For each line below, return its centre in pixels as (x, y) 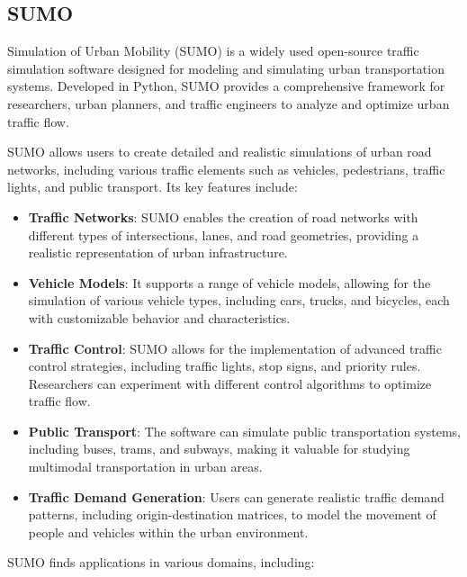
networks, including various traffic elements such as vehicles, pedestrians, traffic (226, 169)
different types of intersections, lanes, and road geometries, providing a (224, 234)
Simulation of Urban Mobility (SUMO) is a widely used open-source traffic (213, 51)
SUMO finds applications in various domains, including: (161, 562)
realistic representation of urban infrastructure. (158, 252)
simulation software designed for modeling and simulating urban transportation (226, 68)
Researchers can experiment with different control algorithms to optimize (230, 383)
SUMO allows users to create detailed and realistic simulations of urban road (220, 152)
